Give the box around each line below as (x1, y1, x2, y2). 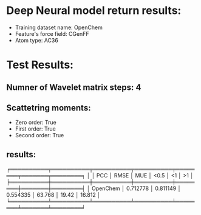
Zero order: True (15, 119, 56, 126)
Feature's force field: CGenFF (15, 30, 89, 37)
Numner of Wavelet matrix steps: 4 (6, 82, 141, 92)
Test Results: (6, 58, 74, 72)
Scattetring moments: (6, 103, 91, 113)
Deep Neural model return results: (6, 4, 182, 18)
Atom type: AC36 (15, 36, 59, 44)
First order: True (15, 125, 56, 132)
